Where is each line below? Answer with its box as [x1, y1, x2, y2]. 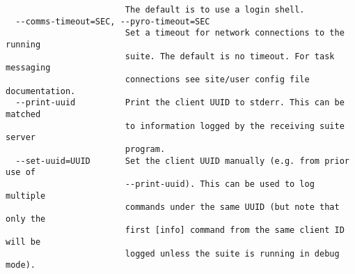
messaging [6, 63, 51, 73]
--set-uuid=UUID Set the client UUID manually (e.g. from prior [15, 155, 349, 166]
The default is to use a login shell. [125, 5, 305, 15]
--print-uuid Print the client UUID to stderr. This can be [15, 98, 345, 108]
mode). [6, 260, 35, 271]
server [6, 132, 35, 143]
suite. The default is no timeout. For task [125, 51, 335, 61]
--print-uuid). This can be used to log [125, 178, 315, 189]
